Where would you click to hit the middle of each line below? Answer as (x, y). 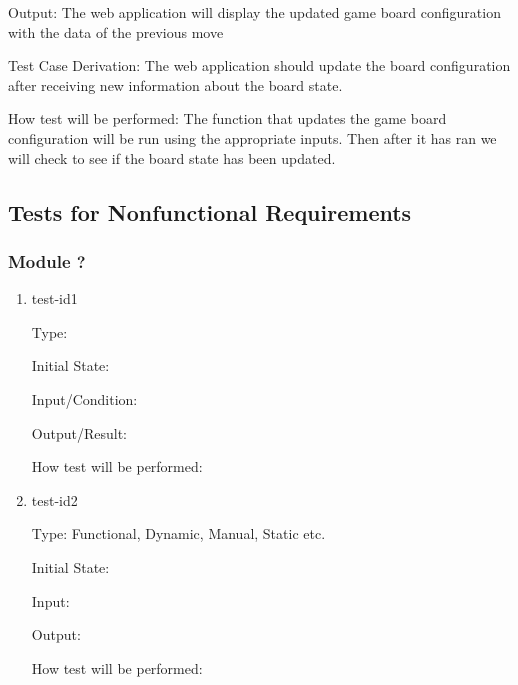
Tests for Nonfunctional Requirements (210, 211)
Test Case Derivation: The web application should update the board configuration (259, 65)
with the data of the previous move (116, 31)
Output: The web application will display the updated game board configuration (254, 12)
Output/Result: (79, 432)
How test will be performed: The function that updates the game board (227, 118)
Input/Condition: (84, 398)
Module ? (47, 260)
